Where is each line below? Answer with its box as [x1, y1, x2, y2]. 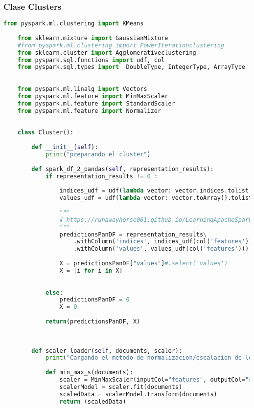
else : [45, 289, 63, 296]
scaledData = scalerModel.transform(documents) [59, 390, 217, 398]
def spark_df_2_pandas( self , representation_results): [31, 165, 214, 172]
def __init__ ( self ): [31, 144, 98, 151]
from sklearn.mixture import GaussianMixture [17, 34, 168, 42]
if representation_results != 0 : [45, 172, 158, 180]
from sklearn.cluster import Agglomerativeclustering [17, 49, 196, 56]
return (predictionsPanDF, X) [45, 318, 140, 325]
